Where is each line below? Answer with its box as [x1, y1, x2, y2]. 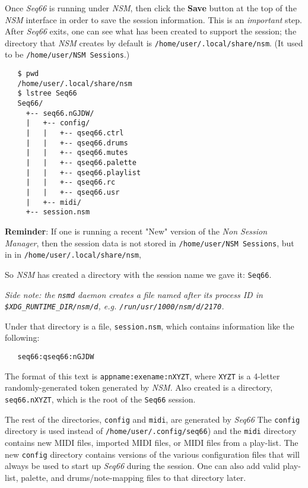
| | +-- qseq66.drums [26, 138, 128, 147]
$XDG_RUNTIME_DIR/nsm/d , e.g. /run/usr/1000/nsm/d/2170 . [5, 300, 224, 312]
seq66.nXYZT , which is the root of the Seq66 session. [5, 392, 196, 405]
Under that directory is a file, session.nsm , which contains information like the [5, 319, 294, 332]
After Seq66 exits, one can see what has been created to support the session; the [5, 25, 297, 37]
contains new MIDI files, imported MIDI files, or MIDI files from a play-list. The [5, 436, 299, 448]
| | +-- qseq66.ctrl [26, 129, 124, 138]
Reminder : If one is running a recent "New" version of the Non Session [5, 224, 268, 237]
